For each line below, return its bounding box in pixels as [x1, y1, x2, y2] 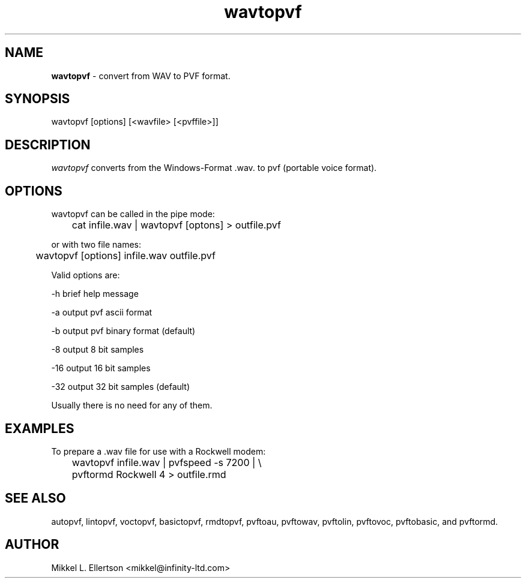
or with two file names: [51, 239, 142, 250]
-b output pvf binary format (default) [51, 326, 196, 336]
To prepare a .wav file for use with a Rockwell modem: [51, 446, 266, 456]
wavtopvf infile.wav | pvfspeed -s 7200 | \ [71, 456, 262, 468]
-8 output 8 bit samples [51, 344, 144, 355]
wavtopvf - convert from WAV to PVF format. [51, 70, 231, 81]
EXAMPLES [5, 420, 74, 436]
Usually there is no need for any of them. [51, 400, 213, 411]
